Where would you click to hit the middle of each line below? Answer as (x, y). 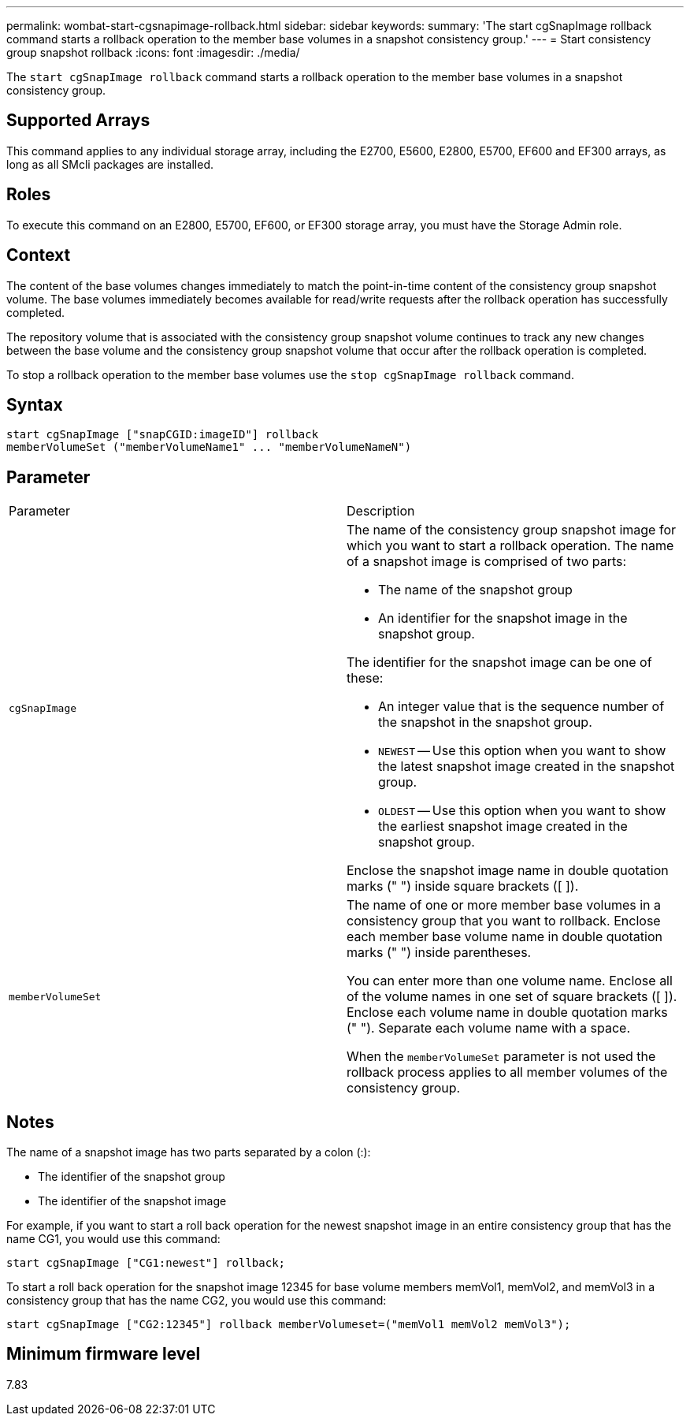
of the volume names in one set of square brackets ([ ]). (512, 997)
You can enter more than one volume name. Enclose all (510, 981)
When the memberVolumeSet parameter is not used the (501, 1057)
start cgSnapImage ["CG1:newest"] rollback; (146, 1263)
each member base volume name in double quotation (505, 937)
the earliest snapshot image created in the (503, 826)
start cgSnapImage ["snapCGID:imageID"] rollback (163, 435)
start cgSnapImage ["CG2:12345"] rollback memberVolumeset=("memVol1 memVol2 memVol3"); (289, 1325)
